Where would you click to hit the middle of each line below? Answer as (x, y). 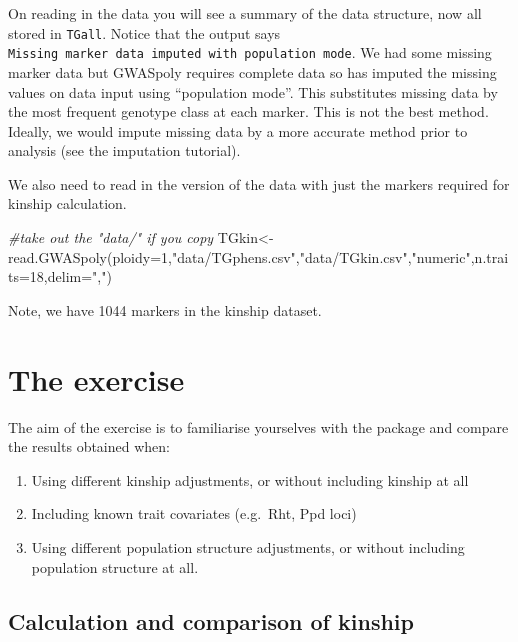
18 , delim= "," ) (70, 276)
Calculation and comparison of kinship (211, 620)
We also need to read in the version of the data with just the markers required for (259, 183)
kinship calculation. (67, 203)
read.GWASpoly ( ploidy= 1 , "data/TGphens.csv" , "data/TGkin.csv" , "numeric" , (241, 256)
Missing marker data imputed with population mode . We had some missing (250, 52)
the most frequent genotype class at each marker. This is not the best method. (248, 111)
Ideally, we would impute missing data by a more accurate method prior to (238, 130)
